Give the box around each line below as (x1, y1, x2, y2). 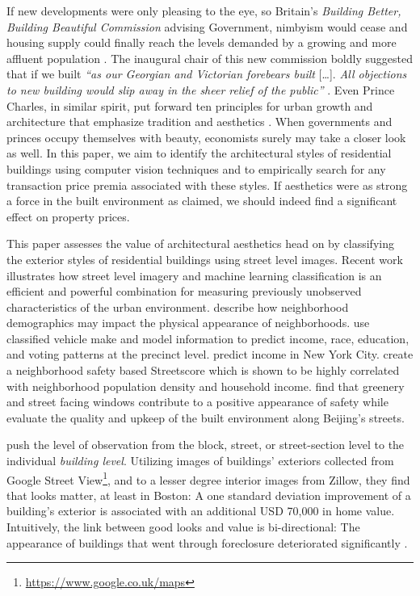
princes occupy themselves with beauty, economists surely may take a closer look (6, 128, 406, 145)
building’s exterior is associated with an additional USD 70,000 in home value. (6, 502, 395, 519)
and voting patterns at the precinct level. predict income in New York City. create (6, 346, 414, 363)
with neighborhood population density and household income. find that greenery (6, 377, 405, 394)
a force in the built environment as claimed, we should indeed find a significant (6, 192, 397, 209)
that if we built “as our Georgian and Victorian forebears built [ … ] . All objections (6, 65, 407, 82)
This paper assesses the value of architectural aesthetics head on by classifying (6, 235, 394, 252)
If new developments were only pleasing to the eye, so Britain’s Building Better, (6, 2, 401, 19)
